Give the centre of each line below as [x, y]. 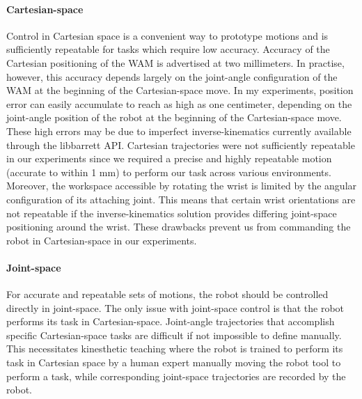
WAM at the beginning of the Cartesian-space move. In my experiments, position [180, 90]
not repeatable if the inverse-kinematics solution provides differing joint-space [172, 213]
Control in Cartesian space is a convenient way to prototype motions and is [167, 35]
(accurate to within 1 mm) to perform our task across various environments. [169, 172]
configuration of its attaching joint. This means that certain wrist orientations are [181, 199]
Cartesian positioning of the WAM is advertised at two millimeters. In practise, [175, 62]
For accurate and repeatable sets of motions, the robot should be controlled [167, 294]
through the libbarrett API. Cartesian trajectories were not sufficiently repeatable [181, 144]
